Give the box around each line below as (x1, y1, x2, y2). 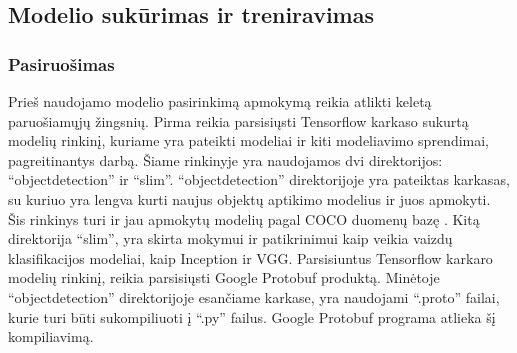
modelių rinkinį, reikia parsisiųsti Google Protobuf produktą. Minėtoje (8, 267, 440, 288)
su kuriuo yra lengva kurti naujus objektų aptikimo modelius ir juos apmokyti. (8, 188, 491, 209)
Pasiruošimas (8, 51, 115, 76)
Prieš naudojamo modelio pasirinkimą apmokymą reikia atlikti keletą (8, 91, 432, 111)
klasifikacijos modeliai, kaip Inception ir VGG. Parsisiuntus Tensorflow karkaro (8, 247, 493, 268)
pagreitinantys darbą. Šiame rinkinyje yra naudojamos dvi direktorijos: (8, 149, 443, 170)
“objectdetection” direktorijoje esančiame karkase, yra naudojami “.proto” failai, (8, 286, 500, 307)
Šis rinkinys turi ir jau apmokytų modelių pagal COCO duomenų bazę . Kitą (8, 208, 480, 229)
